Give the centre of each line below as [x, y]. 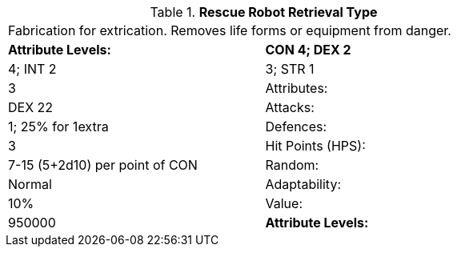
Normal [30, 184]
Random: [292, 165]
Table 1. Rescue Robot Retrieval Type [264, 12]
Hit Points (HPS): [315, 146]
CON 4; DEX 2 [308, 50]
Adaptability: [303, 184]
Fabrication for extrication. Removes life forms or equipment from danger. [230, 30]
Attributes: [297, 88]
